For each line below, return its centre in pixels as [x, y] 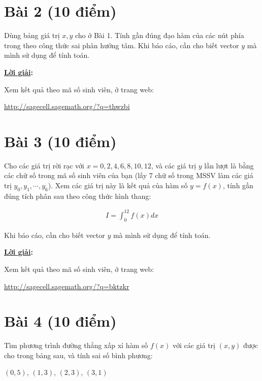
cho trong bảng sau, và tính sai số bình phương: [78, 355]
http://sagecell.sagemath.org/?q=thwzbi [67, 106]
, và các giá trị [174, 165]
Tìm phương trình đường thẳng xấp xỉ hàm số [76, 345]
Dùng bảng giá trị [32, 35]
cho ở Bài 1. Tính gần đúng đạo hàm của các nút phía [159, 35]
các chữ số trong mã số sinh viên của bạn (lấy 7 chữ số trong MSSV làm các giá [129, 175]
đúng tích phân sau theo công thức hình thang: [78, 196]
